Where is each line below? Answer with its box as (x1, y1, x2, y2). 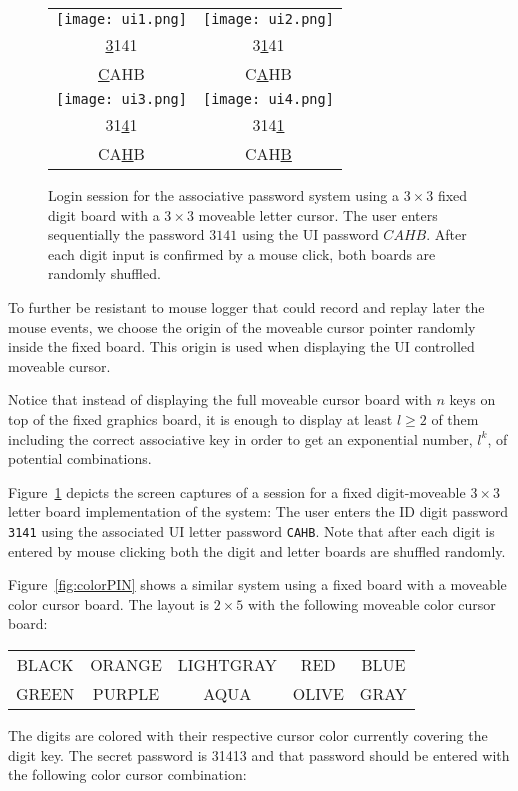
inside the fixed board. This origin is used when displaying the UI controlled (8, 336, 475, 357)
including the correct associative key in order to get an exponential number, (8, 428, 473, 449)
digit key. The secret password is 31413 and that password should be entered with (8, 744, 510, 765)
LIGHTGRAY (177, 652, 277, 676)
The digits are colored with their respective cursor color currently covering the (8, 724, 488, 745)
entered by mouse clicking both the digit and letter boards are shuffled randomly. (8, 540, 506, 561)
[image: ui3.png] (56, 91, 187, 107)
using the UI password (241, 224, 379, 245)
